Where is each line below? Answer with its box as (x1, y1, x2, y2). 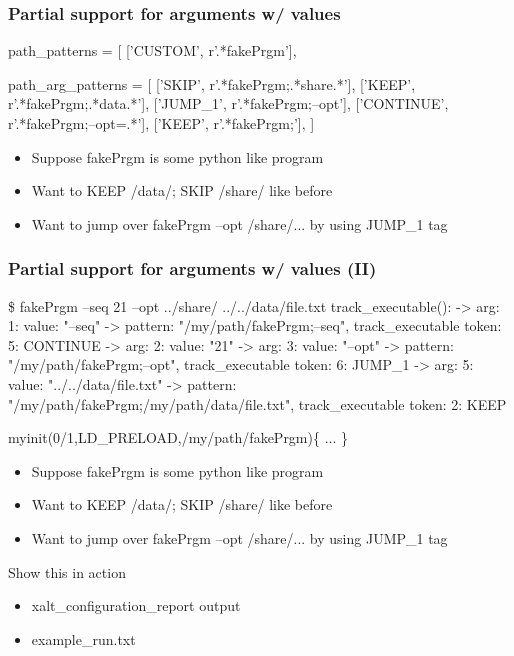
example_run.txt (31, 628, 136, 649)
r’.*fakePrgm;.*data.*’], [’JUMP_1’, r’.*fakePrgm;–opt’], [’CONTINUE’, (8, 93, 449, 114)
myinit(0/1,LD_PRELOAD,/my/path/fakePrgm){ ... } (8, 427, 348, 448)
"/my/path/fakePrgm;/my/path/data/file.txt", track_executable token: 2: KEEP (8, 393, 507, 414)
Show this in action (8, 561, 126, 582)
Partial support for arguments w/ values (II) (8, 256, 377, 281)
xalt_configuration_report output (31, 595, 241, 616)
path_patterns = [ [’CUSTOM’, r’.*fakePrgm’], (8, 40, 297, 61)
